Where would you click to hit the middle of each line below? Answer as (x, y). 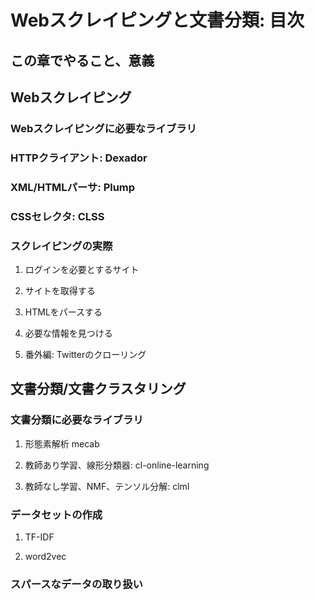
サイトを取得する (60, 290)
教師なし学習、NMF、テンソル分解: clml (107, 486)
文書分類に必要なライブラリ (77, 420)
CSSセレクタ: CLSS (57, 216)
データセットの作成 (56, 514)
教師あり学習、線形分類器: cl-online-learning (117, 465)
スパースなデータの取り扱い (76, 584)
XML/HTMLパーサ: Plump (73, 187)
